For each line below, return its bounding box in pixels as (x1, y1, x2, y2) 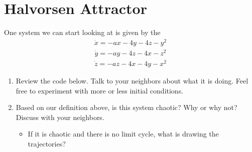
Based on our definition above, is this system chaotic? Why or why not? (16, 102, 237, 112)
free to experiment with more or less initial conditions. (16, 85, 184, 95)
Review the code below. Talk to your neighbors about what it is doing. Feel (16, 75, 248, 86)
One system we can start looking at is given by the (4, 27, 161, 37)
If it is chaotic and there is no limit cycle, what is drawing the (28, 128, 219, 139)
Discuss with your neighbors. (16, 111, 104, 122)
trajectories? (28, 138, 66, 149)
